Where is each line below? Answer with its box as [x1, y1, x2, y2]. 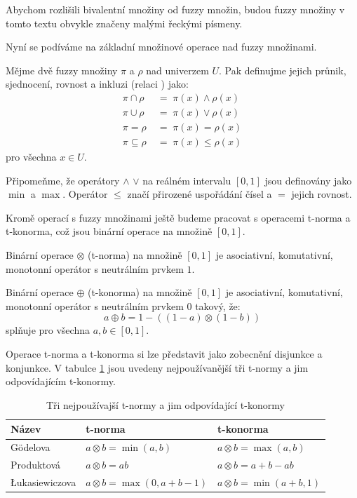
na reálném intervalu [142, 173, 231, 187]
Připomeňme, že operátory [6, 173, 120, 187]
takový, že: [195, 298, 241, 313]
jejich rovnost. [291, 187, 352, 201]
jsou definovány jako [264, 173, 352, 187]
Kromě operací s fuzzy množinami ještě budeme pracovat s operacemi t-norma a [6, 210, 351, 224]
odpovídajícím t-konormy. [6, 374, 116, 389]
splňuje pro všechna [6, 323, 90, 337]
